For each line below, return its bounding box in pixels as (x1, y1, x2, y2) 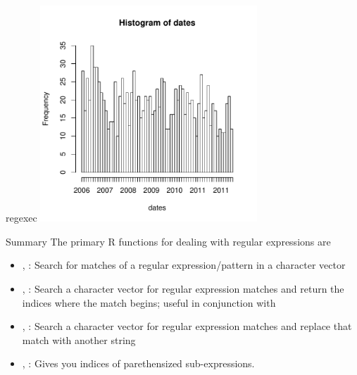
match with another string (22, 332, 136, 347)
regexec (6, 210, 37, 225)
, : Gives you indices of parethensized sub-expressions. (22, 356, 255, 371)
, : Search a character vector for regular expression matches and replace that (22, 319, 352, 333)
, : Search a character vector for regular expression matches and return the (22, 281, 344, 295)
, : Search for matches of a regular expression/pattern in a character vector (22, 258, 346, 272)
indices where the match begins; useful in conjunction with (22, 295, 276, 310)
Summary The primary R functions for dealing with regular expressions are (6, 234, 331, 248)
